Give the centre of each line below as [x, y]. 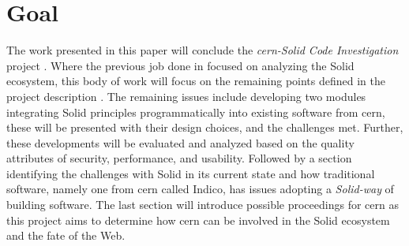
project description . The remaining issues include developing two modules [186, 96]
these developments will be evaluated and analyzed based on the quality [180, 142]
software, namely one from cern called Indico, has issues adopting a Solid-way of [200, 189]
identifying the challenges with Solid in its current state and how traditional [191, 173]
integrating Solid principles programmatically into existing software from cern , [196, 112]
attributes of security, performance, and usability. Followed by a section [179, 158]
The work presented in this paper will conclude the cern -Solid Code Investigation [203, 50]
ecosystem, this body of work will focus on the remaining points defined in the [196, 81]
